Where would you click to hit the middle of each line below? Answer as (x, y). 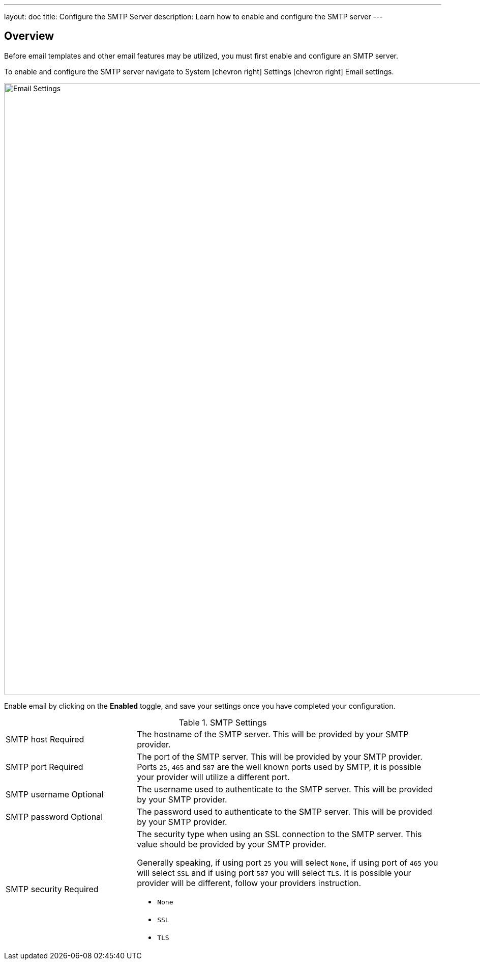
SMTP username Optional (55, 794)
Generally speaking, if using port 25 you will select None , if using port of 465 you (288, 862)
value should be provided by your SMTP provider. (232, 844)
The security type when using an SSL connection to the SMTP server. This (279, 834)
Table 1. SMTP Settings (223, 722)
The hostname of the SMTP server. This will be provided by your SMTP (273, 734)
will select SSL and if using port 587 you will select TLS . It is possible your (274, 873)
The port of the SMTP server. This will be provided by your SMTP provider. (280, 756)
